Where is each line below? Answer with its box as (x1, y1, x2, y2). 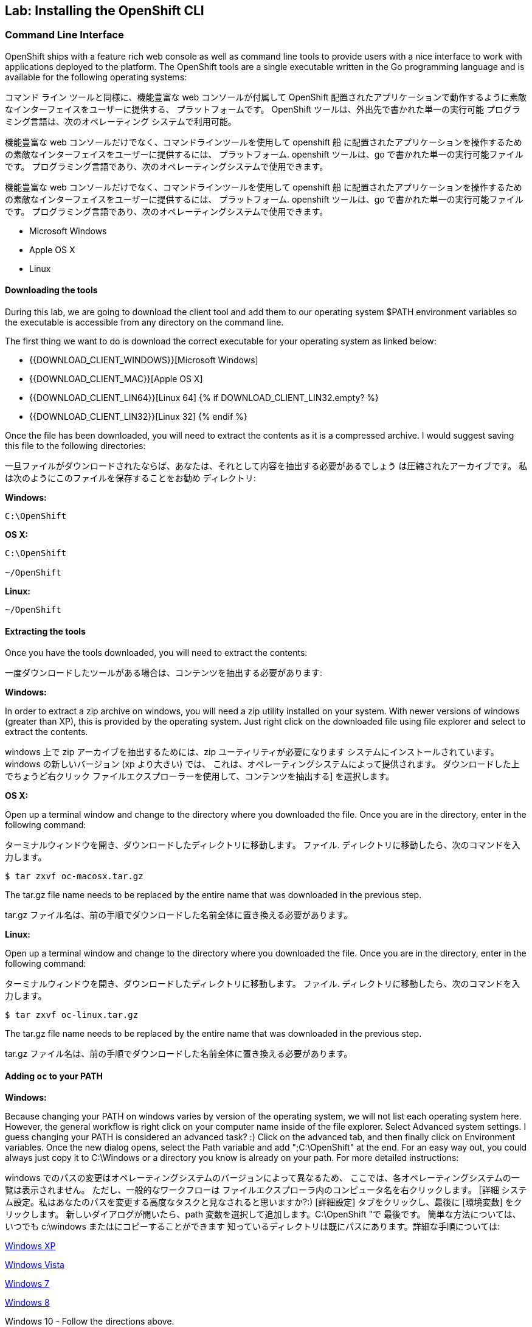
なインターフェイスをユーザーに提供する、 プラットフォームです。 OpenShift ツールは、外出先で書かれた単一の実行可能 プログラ (5, 103, 521, 114)
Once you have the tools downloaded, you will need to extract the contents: (5, 647, 308, 658)
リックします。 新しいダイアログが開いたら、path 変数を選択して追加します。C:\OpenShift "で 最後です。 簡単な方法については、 (5, 1209, 521, 1220)
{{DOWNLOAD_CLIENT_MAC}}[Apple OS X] (29, 374, 203, 385)
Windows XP (5, 1241, 56, 1252)
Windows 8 (5, 1297, 50, 1308)
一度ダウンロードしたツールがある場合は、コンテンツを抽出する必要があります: (5, 667, 323, 678)
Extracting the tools (5, 625, 86, 636)
